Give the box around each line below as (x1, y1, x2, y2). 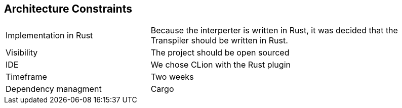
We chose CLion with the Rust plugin (150, 60, 291, 70)
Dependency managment (6, 84, 102, 94)
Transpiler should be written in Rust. (150, 35, 288, 46)
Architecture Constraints (4, 3, 132, 15)
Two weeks (150, 72, 194, 82)
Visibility (6, 47, 38, 58)
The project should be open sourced (150, 47, 290, 58)
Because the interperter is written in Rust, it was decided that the (150, 25, 398, 36)
